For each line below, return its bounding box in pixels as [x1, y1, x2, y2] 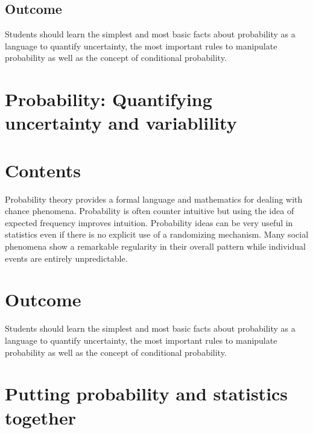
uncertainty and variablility [5, 110, 237, 135]
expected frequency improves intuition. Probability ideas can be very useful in [5, 216, 293, 229]
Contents [5, 157, 81, 182]
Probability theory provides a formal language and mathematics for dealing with [5, 192, 303, 205]
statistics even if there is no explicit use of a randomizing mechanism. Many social [5, 228, 309, 241]
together [5, 405, 76, 429]
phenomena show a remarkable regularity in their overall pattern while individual [5, 240, 306, 253]
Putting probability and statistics [5, 381, 288, 406]
